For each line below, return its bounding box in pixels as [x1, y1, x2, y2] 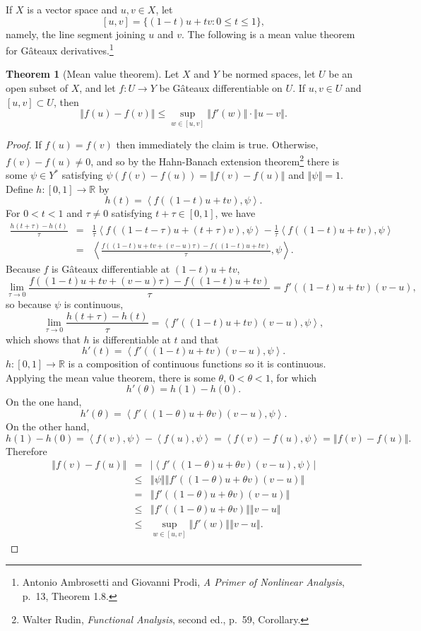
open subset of [6, 81, 69, 95]
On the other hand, [6, 418, 90, 433]
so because [6, 296, 52, 311]
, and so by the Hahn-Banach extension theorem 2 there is [90, 152, 339, 168]
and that [181, 331, 219, 346]
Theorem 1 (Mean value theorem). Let [6, 66, 179, 81]
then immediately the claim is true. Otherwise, [116, 137, 319, 152]
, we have [215, 206, 256, 220]
